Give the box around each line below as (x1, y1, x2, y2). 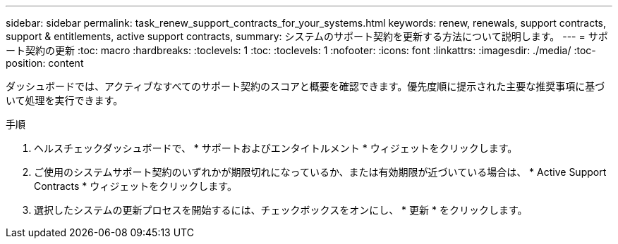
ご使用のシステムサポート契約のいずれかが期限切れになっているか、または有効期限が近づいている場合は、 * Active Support (34, 166, 607, 178)
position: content (6, 57, 84, 69)
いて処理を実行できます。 (6, 94, 123, 106)
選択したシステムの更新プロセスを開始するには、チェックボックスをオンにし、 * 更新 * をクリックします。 (34, 204, 528, 216)
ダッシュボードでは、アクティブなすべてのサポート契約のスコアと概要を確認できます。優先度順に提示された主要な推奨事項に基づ (6, 80, 605, 92)
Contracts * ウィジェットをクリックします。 (34, 180, 237, 192)
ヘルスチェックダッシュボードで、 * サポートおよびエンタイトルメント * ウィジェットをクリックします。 (34, 142, 518, 154)
